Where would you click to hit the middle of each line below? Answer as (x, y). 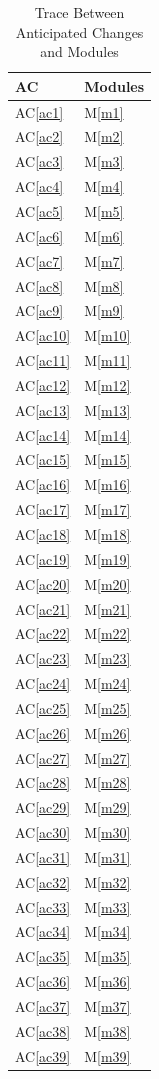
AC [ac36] (43, 981)
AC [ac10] (43, 335)
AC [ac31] (43, 856)
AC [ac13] (43, 409)
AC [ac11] (43, 360)
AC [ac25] (43, 707)
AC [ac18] (43, 533)
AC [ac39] (43, 1055)
